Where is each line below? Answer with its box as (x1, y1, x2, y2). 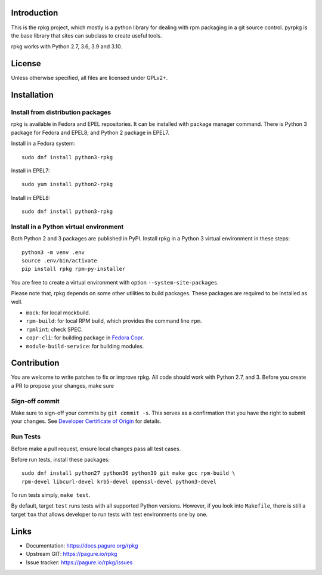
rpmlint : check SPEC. (26, 326, 83, 333)
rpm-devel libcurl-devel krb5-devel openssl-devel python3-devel (21, 478, 217, 485)
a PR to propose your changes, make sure (11, 382, 114, 389)
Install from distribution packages (11, 108, 112, 116)
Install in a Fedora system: (11, 140, 76, 147)
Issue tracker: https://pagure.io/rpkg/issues (26, 558, 133, 566)
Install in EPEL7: (11, 167, 50, 174)
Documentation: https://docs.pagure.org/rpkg (26, 542, 138, 549)
